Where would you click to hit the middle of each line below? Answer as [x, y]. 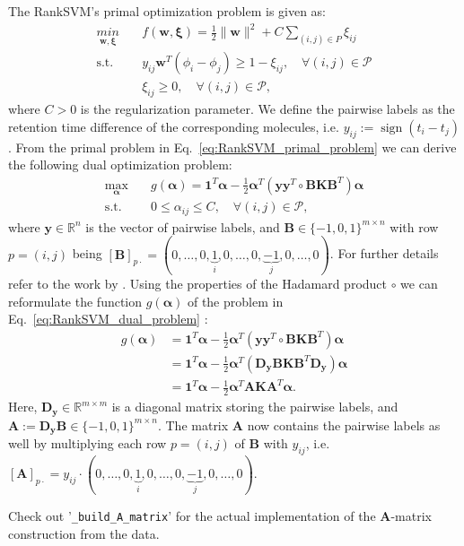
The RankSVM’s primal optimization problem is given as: [167, 11]
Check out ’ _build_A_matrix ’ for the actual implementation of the [192, 515]
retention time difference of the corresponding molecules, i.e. [174, 126]
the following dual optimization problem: [120, 165]
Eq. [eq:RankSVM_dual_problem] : [108, 319]
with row [414, 226]
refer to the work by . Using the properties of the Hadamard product [198, 284]
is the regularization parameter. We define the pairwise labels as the [267, 109]
